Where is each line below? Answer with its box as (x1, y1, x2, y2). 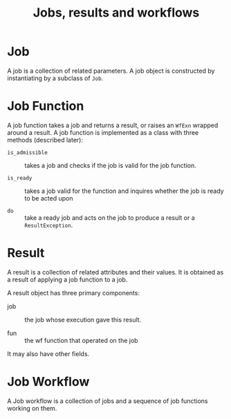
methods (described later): (7, 136, 83, 144)
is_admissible (7, 149, 48, 156)
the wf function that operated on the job (24, 336, 138, 344)
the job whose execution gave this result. (24, 315, 142, 324)
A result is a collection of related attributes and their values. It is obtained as (7, 268, 224, 276)
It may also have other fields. (7, 349, 90, 357)
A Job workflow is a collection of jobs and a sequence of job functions (7, 396, 208, 405)
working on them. (7, 404, 57, 412)
